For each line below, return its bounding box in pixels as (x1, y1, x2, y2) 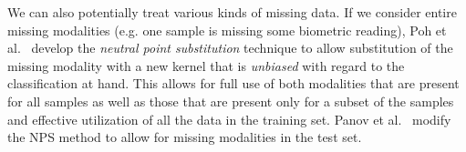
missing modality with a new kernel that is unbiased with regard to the (7, 56, 405, 75)
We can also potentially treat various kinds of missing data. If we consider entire (7, 3, 457, 21)
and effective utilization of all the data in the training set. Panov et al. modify (7, 109, 451, 128)
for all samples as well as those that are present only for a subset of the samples (7, 91, 454, 110)
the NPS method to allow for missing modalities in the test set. (7, 127, 362, 147)
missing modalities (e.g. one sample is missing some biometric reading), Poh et (7, 20, 447, 39)
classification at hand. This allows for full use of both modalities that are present (7, 74, 460, 93)
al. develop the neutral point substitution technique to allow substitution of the (7, 38, 453, 57)
